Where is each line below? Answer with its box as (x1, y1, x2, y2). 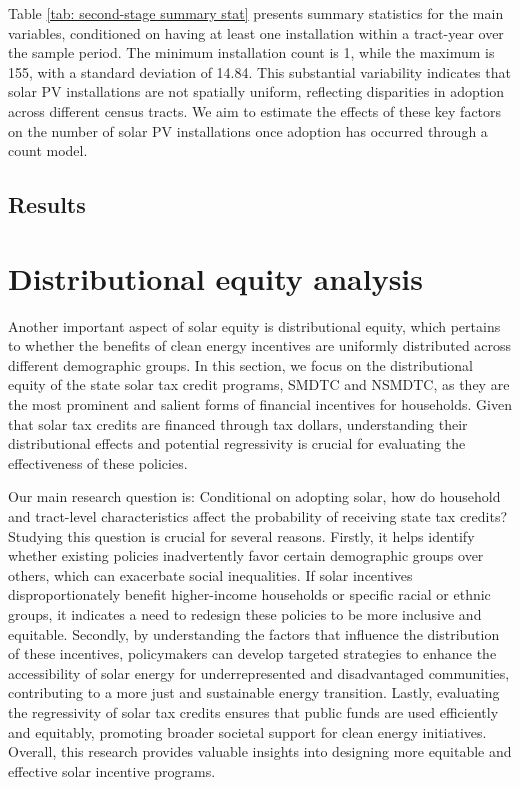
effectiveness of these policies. (8, 452, 188, 473)
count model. (8, 140, 88, 161)
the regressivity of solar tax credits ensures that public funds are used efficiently (8, 701, 499, 722)
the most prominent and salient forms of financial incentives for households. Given (8, 394, 512, 415)
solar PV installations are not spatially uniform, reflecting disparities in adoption (8, 81, 504, 102)
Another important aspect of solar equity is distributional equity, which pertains (8, 315, 501, 336)
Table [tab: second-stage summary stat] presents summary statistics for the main (8, 3, 504, 23)
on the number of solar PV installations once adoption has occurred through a (8, 120, 488, 141)
